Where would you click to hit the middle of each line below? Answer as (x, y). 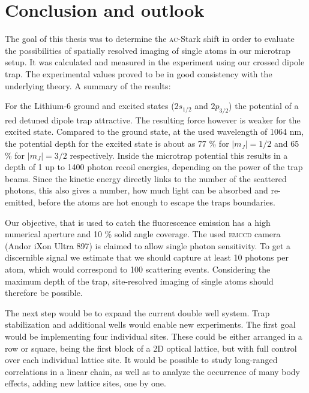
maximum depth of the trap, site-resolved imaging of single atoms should (139, 281)
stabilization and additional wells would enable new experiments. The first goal (150, 324)
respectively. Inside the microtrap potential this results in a (179, 155)
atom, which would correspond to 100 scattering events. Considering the (138, 269)
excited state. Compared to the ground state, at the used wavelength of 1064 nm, (154, 131)
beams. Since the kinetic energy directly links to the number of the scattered (146, 178)
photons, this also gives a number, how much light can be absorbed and (136, 190)
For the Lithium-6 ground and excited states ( (90, 106)
